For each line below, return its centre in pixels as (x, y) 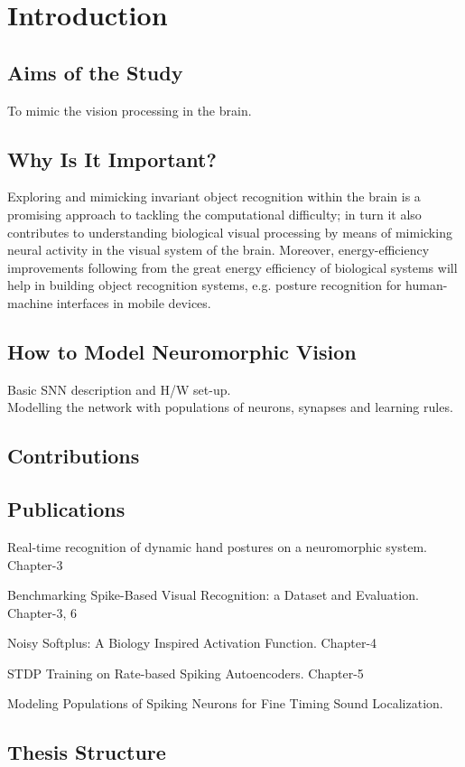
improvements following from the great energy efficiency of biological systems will (232, 267)
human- (427, 285)
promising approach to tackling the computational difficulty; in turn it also (214, 214)
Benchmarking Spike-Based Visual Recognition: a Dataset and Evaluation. (213, 595)
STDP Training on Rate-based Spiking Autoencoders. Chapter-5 (186, 673)
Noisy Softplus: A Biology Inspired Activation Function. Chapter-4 (192, 643)
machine (30, 302)
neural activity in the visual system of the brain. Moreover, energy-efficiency (219, 250)
